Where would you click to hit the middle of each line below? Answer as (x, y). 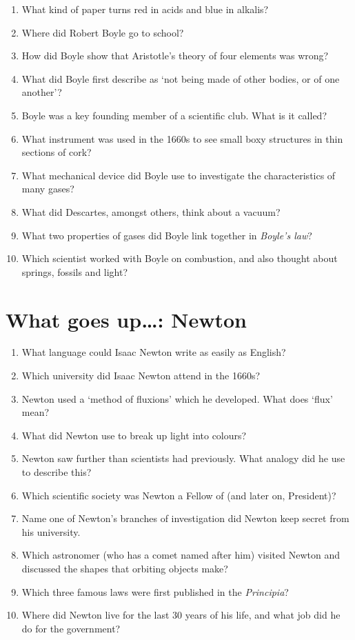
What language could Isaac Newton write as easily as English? (154, 352)
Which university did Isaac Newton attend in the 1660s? (141, 376)
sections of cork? (57, 152)
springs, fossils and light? (75, 271)
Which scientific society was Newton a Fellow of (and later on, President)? (179, 495)
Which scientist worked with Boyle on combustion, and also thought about (180, 258)
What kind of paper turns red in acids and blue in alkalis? (145, 9)
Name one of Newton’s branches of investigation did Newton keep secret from (185, 518)
